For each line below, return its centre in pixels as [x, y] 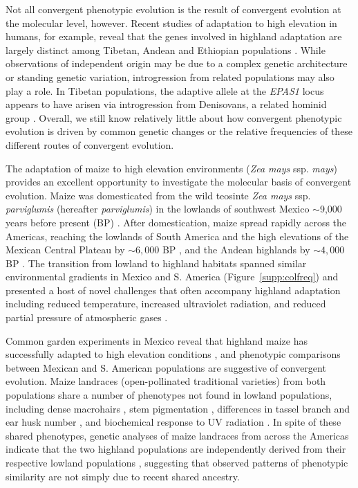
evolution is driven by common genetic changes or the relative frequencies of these [179, 131]
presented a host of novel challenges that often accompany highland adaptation [173, 290]
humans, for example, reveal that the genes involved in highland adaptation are [174, 36]
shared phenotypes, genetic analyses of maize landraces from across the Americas [177, 435]
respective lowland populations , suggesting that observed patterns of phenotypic [177, 462]
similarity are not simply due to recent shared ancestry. [123, 476]
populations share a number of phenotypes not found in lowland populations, [169, 395]
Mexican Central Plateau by [65, 250]
